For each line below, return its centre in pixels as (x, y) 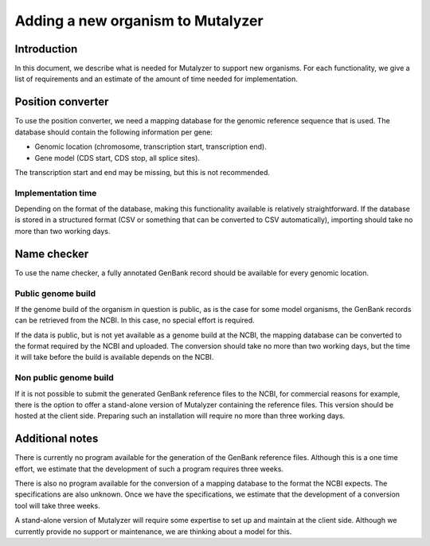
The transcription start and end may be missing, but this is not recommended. (143, 172)
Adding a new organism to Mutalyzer (139, 21)
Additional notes (57, 439)
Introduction (46, 49)
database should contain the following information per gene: (113, 132)
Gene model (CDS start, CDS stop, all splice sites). (117, 158)
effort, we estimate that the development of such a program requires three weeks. (149, 469)
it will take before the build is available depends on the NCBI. (114, 357)
